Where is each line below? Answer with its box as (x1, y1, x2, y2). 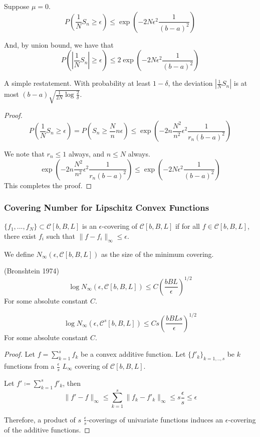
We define (4, 248, 34, 259)
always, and (68, 149, 105, 159)
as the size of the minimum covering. (101, 248, 214, 259)
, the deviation (168, 78, 213, 88)
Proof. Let (4, 349, 35, 359)
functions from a (4, 361, 55, 371)
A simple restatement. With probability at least (4, 78, 151, 88)
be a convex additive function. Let (81, 349, 186, 359)
